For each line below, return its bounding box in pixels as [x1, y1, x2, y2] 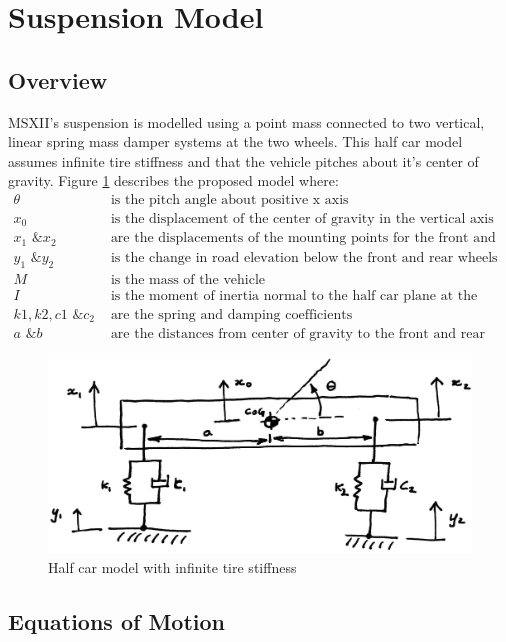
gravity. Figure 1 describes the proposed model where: [8, 170, 339, 191]
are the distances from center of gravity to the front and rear [110, 327, 485, 342]
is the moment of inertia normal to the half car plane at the [110, 288, 478, 303]
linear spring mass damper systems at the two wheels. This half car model [8, 131, 463, 152]
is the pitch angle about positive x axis [110, 192, 349, 207]
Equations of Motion [8, 605, 226, 636]
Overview [8, 64, 108, 95]
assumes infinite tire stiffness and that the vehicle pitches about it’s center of [8, 150, 479, 171]
